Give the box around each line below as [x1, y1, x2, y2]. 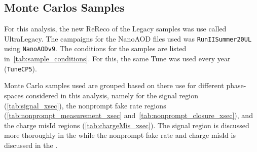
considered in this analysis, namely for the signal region [25, 90, 198, 100]
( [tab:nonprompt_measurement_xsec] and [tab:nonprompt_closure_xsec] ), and [4, 110, 253, 121]
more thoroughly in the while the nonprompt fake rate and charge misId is [4, 130, 236, 140]
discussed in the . [4, 139, 58, 150]
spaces [4, 90, 24, 100]
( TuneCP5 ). [4, 63, 37, 73]
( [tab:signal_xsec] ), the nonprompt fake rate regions [4, 100, 166, 110]
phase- [226, 80, 246, 91]
